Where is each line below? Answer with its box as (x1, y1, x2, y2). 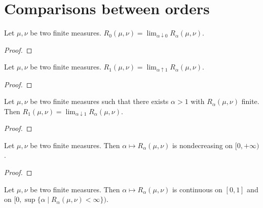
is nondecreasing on (172, 140, 233, 150)
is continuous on (172, 184, 222, 194)
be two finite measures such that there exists (30, 96, 169, 107)
